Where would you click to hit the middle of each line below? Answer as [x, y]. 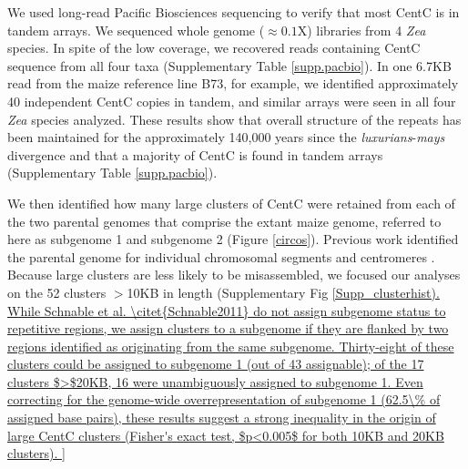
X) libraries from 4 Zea [361, 30]
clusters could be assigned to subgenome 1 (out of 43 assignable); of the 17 [216, 364]
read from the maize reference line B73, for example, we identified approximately [233, 83]
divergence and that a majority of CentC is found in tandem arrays [195, 154]
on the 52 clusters [57, 292]
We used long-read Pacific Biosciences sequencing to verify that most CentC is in [234, 12]
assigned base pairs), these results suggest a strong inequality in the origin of [222, 418]
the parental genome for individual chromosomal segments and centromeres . [221, 256]
